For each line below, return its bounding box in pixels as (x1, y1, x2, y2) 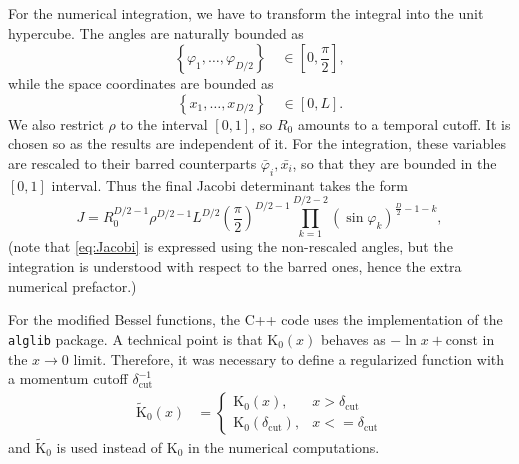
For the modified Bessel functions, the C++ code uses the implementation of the (8, 309, 503, 330)
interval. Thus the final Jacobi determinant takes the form (51, 174, 408, 195)
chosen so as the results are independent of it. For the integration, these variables (8, 133, 506, 154)
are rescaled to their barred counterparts (8, 152, 257, 173)
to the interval (120, 113, 208, 134)
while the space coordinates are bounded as (8, 73, 274, 94)
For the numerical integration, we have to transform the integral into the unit (8, 3, 484, 23)
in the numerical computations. (188, 436, 380, 457)
